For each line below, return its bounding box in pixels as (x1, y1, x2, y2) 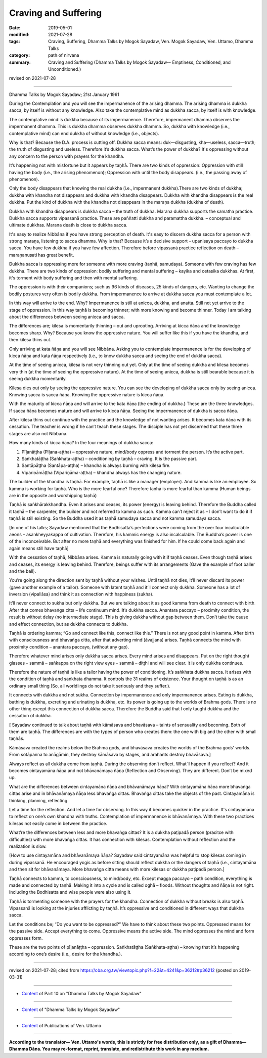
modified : (9, 31, 30, 37)
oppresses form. (9, 935, 43, 941)
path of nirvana (48, 52, 79, 58)
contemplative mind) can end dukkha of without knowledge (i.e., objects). (9, 130, 159, 136)
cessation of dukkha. (9, 713, 52, 719)
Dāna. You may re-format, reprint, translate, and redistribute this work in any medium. (29, 1046, 210, 1052)
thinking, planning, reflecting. (9, 797, 69, 803)
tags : (9, 39, 20, 45)
